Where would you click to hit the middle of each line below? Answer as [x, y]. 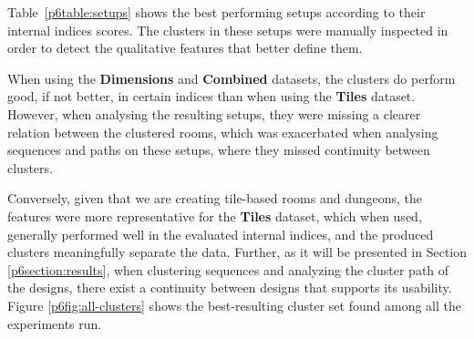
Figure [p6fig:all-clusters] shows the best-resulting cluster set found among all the [234, 305]
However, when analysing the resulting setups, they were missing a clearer [214, 113]
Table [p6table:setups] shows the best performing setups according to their [216, 12]
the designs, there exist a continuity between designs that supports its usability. [230, 288]
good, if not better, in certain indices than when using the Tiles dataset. [211, 96]
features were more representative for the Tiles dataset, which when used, [215, 216]
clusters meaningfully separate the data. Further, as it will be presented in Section [237, 252]
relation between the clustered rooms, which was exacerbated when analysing [223, 132]
